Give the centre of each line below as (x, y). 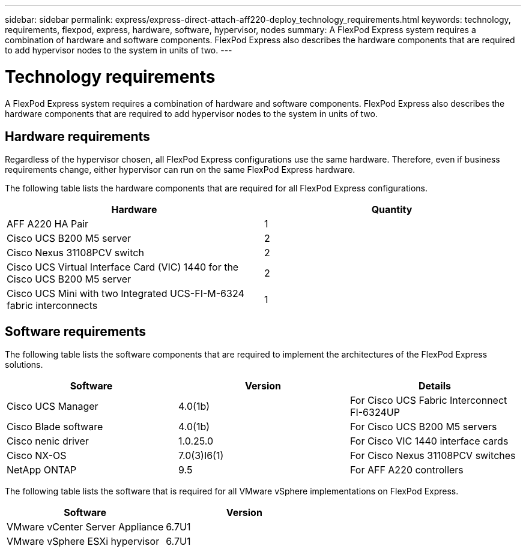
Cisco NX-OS (37, 456)
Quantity (392, 210)
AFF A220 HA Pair (48, 224)
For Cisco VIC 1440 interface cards (429, 441)
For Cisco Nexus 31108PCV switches (433, 456)
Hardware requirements (77, 136)
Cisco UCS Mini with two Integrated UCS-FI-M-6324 (125, 294)
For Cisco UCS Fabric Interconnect (428, 400)
